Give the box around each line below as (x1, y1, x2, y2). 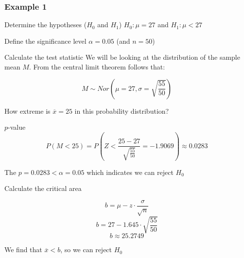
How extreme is (4, 105, 51, 116)
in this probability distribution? (74, 105, 169, 116)
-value (8, 122, 26, 132)
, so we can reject (60, 244, 112, 255)
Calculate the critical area (4, 183, 82, 193)
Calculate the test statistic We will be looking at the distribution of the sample (4, 52, 240, 62)
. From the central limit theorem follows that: (29, 62, 165, 71)
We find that (4, 244, 42, 255)
